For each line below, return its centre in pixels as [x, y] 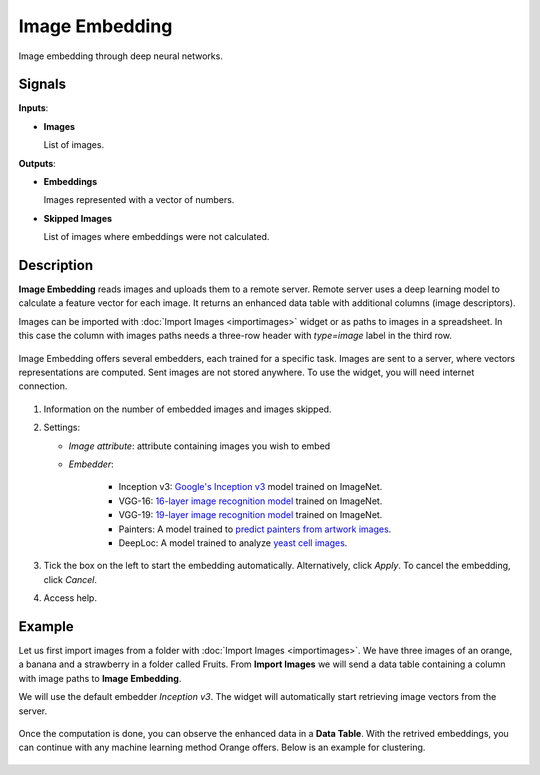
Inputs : [33, 108]
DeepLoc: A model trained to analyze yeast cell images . [233, 542]
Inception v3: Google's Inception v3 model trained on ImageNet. [250, 487]
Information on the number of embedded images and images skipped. [187, 409]
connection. [43, 386]
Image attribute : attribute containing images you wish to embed [199, 446]
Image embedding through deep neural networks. [121, 56]
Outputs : [37, 163]
